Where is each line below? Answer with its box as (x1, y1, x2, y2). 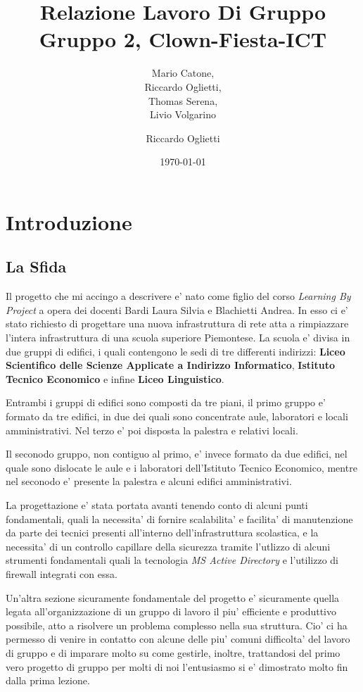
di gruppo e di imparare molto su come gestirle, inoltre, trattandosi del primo (6, 645, 340, 660)
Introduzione (6, 207, 132, 236)
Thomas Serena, (148, 93, 218, 108)
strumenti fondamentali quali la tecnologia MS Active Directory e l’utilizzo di (6, 553, 338, 567)
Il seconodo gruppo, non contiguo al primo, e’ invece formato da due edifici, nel (6, 446, 348, 461)
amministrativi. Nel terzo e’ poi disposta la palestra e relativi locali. (6, 422, 298, 437)
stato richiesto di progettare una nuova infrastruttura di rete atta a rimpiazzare (6, 316, 349, 331)
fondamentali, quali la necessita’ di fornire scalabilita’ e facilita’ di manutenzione (6, 511, 353, 526)
